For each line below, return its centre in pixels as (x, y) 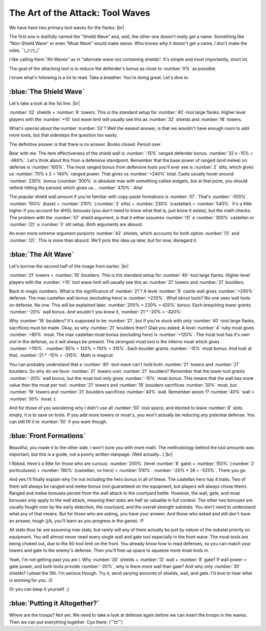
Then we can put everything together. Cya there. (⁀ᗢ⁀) (66, 622)
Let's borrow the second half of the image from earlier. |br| (69, 266)
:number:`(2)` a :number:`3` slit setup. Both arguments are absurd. (76, 225)
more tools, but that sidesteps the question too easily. (64, 135)
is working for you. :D (31, 580)
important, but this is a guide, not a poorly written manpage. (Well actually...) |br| (91, 454)
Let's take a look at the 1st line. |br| (45, 103)
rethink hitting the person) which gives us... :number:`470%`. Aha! (76, 188)
